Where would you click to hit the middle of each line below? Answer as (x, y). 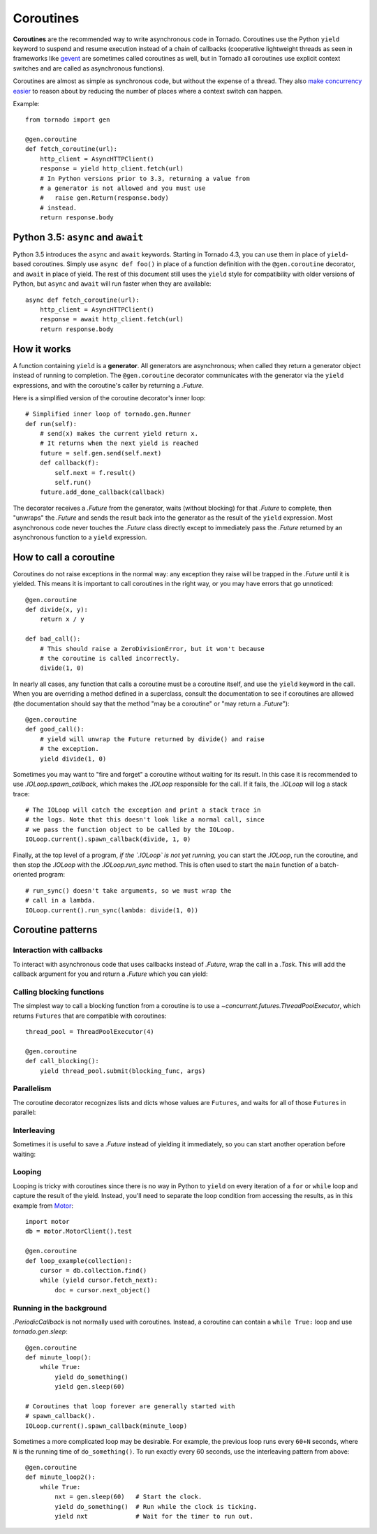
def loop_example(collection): (79, 1261)
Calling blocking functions (59, 992)
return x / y (62, 619)
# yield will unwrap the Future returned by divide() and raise (152, 739)
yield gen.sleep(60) (90, 1387)
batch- (329, 865)
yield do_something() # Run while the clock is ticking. (156, 1506)
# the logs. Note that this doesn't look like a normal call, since (145, 820)
